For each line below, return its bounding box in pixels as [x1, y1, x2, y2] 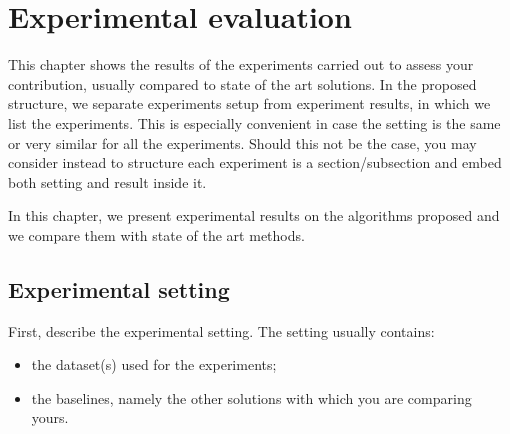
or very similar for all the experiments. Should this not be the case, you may [8, 132, 477, 153]
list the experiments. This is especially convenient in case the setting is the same [8, 112, 501, 133]
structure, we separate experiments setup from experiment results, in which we [8, 93, 491, 114]
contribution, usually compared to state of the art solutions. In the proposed [8, 73, 477, 94]
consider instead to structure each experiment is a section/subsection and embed [8, 152, 502, 173]
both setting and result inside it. [8, 171, 207, 192]
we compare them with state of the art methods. [8, 224, 305, 245]
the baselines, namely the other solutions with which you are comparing [31, 387, 472, 408]
